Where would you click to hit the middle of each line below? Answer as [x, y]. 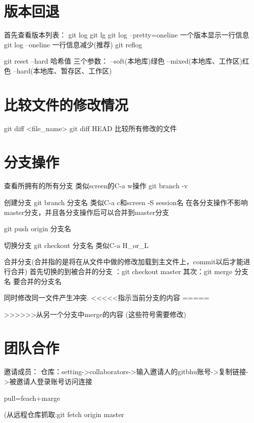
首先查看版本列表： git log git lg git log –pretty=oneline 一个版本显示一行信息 [127, 35]
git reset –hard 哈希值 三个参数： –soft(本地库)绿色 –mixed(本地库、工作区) [123, 61]
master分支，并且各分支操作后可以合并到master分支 [87, 212]
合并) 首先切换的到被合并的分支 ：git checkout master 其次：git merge [121, 271]
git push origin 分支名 [38, 229]
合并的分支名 [41, 281]
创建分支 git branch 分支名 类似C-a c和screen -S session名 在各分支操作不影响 [126, 202]
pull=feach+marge [32, 398]
